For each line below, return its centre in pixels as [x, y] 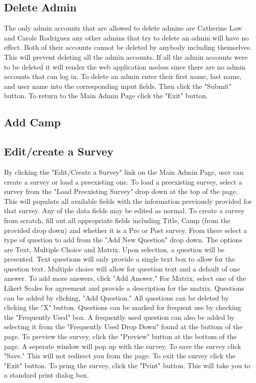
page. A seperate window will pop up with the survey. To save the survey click [123, 346]
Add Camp [33, 122]
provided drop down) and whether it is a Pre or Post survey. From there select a [126, 230]
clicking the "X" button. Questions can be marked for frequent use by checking [123, 307]
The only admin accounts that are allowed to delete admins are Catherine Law [123, 28]
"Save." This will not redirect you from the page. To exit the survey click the [120, 356]
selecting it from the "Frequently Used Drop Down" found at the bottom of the [123, 326]
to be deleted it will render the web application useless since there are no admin [125, 66]
